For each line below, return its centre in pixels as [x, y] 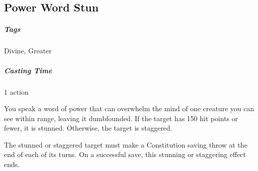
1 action [16, 91]
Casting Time [28, 70]
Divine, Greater [28, 51]
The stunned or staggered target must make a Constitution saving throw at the [126, 144]
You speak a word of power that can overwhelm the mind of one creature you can [129, 108]
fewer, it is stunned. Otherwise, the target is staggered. [88, 128]
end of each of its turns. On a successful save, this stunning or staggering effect [125, 154]
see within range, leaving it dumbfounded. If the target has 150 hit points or [121, 118]
